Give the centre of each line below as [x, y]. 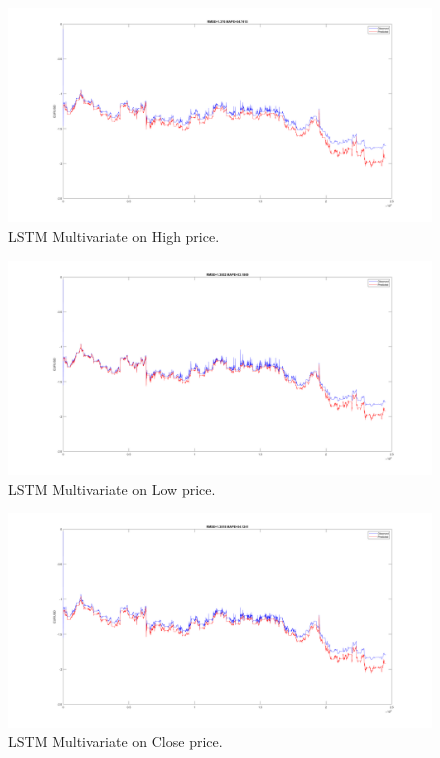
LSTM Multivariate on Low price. [112, 488]
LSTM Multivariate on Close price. [115, 741]
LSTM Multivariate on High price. [114, 236]
